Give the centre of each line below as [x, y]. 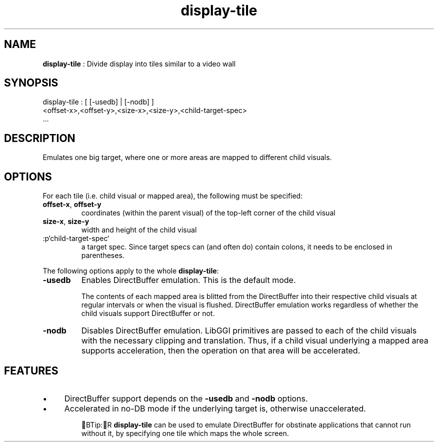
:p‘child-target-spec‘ [76, 238]
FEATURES [31, 370]
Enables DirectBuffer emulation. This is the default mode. [188, 280]
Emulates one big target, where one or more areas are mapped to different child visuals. [187, 157]
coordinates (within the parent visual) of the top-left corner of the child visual [208, 213]
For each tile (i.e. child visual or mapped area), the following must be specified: [173, 196]
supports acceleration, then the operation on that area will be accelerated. [221, 351]
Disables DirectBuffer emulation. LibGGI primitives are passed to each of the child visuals [249, 331]
